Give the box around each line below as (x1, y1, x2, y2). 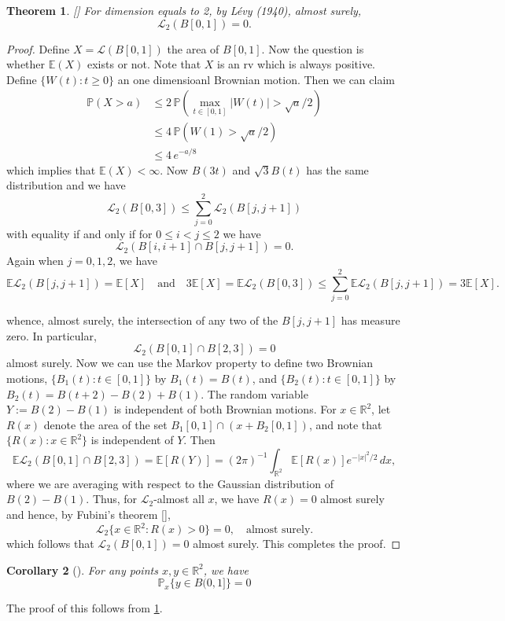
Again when (6, 252, 64, 269)
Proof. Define (6, 40, 70, 57)
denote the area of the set (43, 416, 168, 432)
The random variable (207, 385, 308, 402)
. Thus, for (86, 491, 138, 507)
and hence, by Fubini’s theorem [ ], (6, 505, 171, 522)
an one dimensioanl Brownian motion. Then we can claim (117, 71, 395, 87)
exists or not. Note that (87, 56, 201, 72)
